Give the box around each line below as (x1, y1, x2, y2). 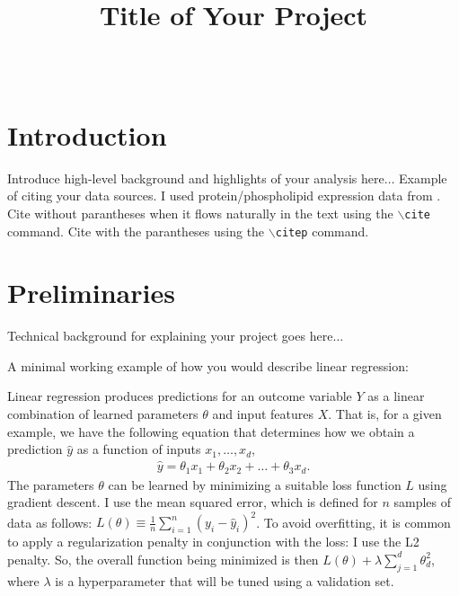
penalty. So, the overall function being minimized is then (7, 549, 319, 568)
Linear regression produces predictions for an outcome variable (7, 387, 352, 405)
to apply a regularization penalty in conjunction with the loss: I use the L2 (7, 532, 419, 551)
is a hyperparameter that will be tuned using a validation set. (55, 571, 394, 590)
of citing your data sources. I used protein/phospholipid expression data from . (7, 186, 441, 205)
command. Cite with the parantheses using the (7, 221, 265, 240)
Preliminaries (7, 274, 175, 311)
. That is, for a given (328, 405, 442, 423)
